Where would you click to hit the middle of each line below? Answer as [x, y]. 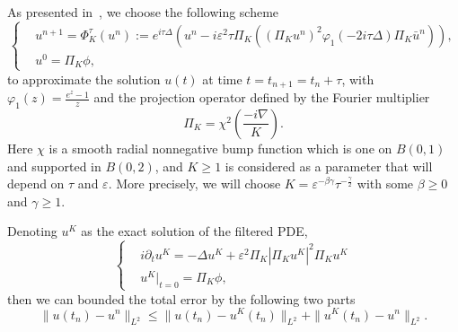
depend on [36, 183]
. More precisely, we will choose [194, 183]
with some [385, 183]
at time [222, 79]
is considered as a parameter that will [329, 166]
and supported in [54, 166]
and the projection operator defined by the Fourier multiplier [262, 97]
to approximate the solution [84, 79]
